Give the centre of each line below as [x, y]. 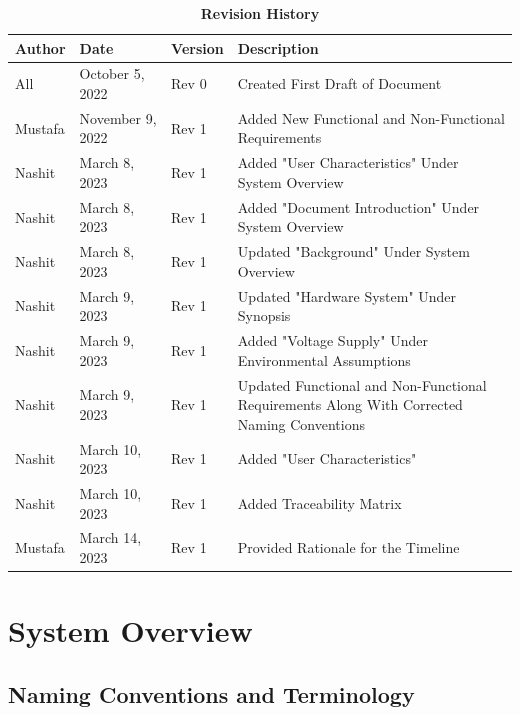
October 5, [112, 73]
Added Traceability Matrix [319, 502]
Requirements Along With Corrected [350, 404]
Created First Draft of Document [339, 83]
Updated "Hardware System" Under [347, 295]
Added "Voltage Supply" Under [332, 340]
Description [278, 47]
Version [197, 47]
